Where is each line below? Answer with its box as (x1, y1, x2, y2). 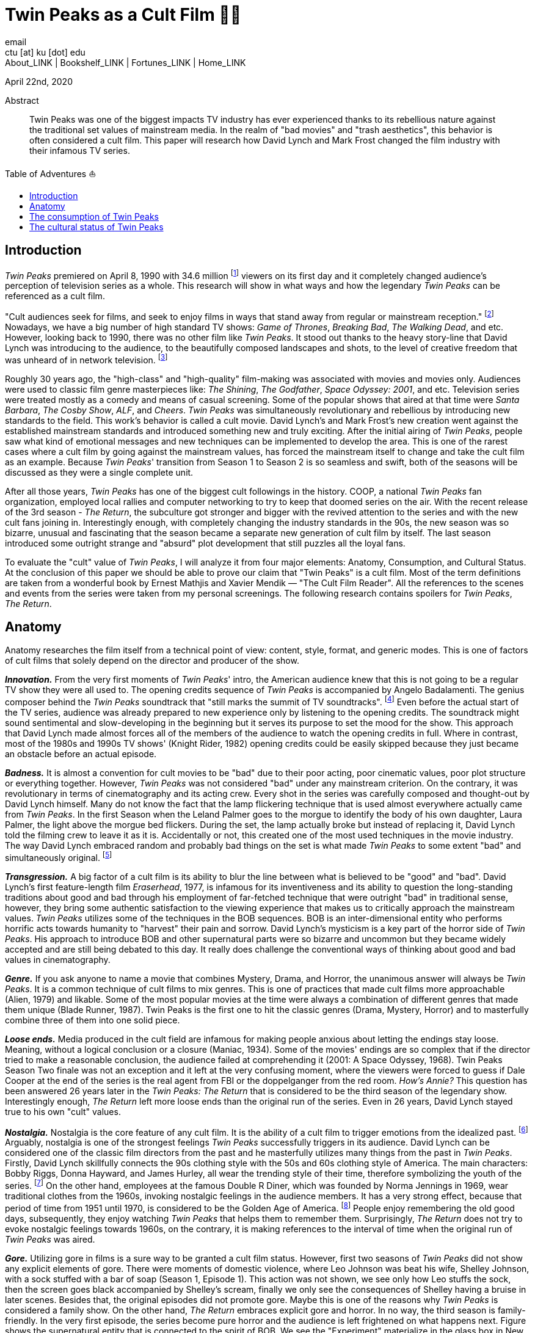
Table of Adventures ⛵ (5, 168, 96, 179)
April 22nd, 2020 (5, 76, 73, 87)
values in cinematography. (5, 954, 111, 965)
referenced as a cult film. (5, 291, 105, 302)
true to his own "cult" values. (5, 1106, 121, 1117)
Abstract (5, 95, 39, 106)
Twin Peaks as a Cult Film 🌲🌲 (5, 4, 242, 25)
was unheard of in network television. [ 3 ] (5, 352, 168, 365)
